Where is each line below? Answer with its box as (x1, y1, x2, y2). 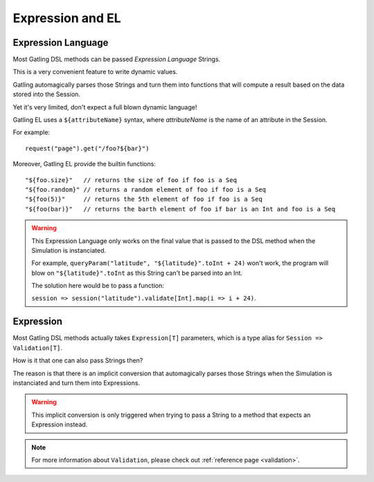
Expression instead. (31, 420, 88, 429)
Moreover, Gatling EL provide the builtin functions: (12, 160, 156, 168)
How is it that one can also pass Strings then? (12, 357, 143, 365)
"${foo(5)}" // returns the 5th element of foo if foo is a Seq (25, 195, 262, 204)
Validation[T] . (12, 343, 62, 352)
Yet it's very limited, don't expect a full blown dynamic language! (12, 102, 197, 111)
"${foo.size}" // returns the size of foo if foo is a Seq (25, 176, 237, 184)
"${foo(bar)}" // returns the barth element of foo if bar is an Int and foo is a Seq (25, 205, 336, 213)
